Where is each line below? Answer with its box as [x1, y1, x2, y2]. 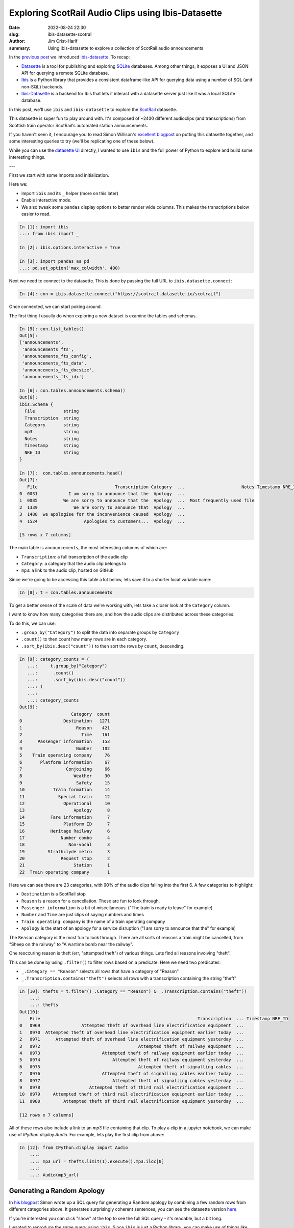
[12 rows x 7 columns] [19, 1112, 74, 1117]
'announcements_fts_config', [22, 354, 92, 359]
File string [24, 408, 79, 414]
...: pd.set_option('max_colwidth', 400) [19, 265, 121, 271]
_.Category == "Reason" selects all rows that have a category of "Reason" [21, 968, 179, 975]
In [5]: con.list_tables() [19, 326, 84, 332]
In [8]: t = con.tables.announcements [19, 589, 113, 595]
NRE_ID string [24, 449, 79, 455]
